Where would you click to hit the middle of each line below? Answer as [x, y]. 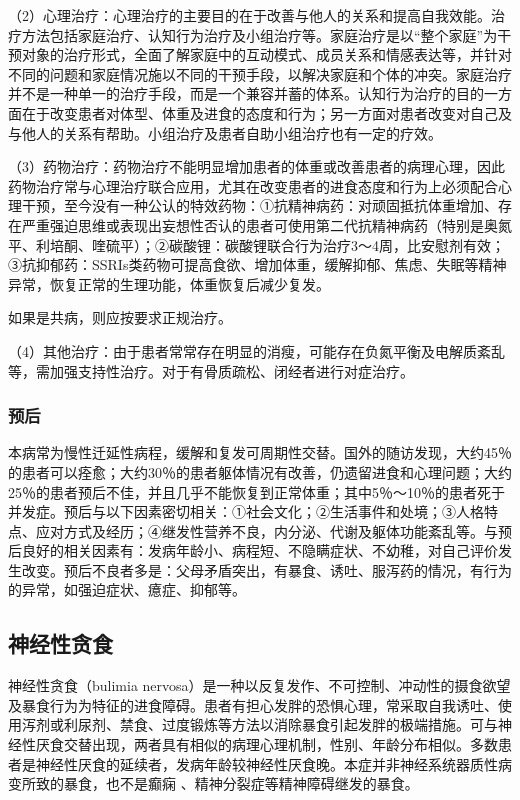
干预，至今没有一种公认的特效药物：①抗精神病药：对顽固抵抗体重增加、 [259, 205]
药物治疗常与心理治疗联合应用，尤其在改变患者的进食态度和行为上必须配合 [253, 185]
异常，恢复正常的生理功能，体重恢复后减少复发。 [169, 283]
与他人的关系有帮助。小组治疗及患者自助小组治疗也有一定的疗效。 [225, 132]
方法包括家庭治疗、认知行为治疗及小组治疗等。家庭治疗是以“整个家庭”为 [259, 34]
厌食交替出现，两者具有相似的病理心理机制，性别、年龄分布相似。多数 [266, 744]
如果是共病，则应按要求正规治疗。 [120, 317]
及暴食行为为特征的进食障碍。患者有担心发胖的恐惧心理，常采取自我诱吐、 [253, 704]
